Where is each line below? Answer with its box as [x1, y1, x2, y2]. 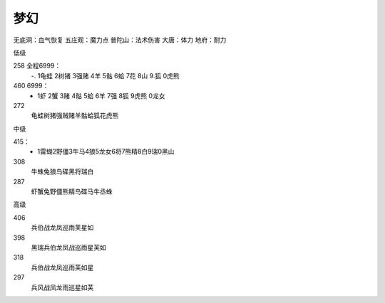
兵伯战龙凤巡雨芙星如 [31, 223, 94, 232]
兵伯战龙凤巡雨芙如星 [31, 263, 94, 272]
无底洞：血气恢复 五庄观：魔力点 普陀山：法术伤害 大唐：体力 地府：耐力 [13, 36, 227, 44]
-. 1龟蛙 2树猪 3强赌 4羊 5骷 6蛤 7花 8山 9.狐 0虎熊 [31, 71, 180, 80]
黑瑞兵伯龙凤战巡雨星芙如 [31, 243, 106, 252]
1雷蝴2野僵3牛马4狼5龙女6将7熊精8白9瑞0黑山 [37, 147, 175, 156]
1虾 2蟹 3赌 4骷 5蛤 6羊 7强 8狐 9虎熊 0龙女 [37, 91, 165, 100]
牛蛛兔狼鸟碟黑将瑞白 [31, 167, 94, 176]
